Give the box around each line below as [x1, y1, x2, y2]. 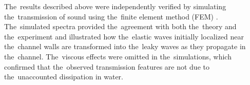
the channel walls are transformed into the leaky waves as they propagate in [4, 41, 246, 52]
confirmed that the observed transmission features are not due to [4, 61, 209, 72]
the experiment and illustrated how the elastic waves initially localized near [4, 31, 244, 41]
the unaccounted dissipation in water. [4, 71, 123, 82]
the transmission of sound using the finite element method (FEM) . [4, 11, 218, 22]
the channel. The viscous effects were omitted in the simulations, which [4, 51, 232, 61]
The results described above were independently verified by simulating [4, 1, 226, 11]
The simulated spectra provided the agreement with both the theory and [4, 21, 237, 32]
